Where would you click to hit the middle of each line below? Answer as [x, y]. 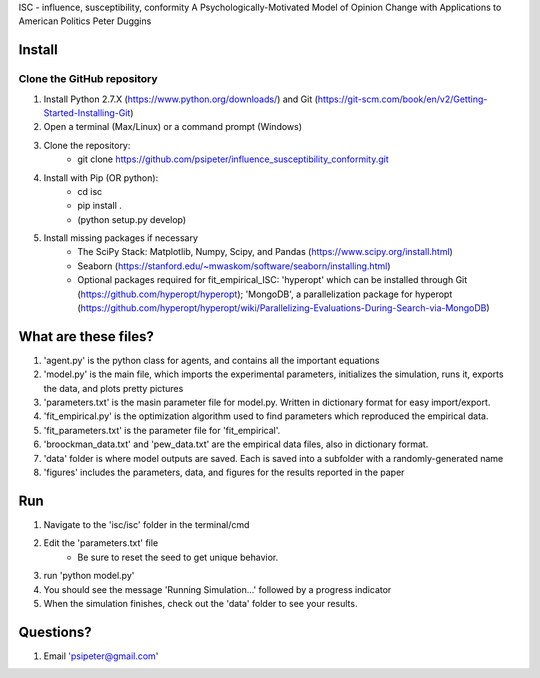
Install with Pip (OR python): [101, 177]
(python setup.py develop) [132, 219]
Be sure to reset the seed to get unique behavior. [178, 557]
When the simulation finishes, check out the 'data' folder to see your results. [200, 603]
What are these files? [86, 336]
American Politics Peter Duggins [85, 21]
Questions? [55, 631]
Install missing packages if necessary [121, 238]
